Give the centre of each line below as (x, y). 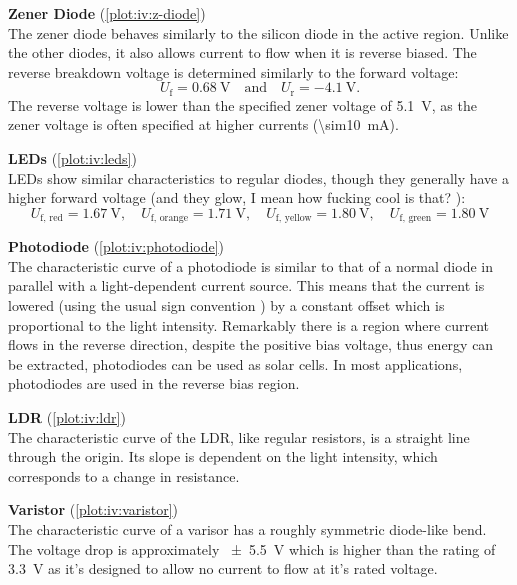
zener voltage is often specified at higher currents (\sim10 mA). (203, 124)
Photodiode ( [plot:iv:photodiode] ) (116, 246)
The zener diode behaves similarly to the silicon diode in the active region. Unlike (258, 32)
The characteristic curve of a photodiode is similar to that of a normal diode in (250, 265)
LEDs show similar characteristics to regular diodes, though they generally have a (258, 177)
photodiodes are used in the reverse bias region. (154, 383)
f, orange (169, 218)
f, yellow (293, 218)
